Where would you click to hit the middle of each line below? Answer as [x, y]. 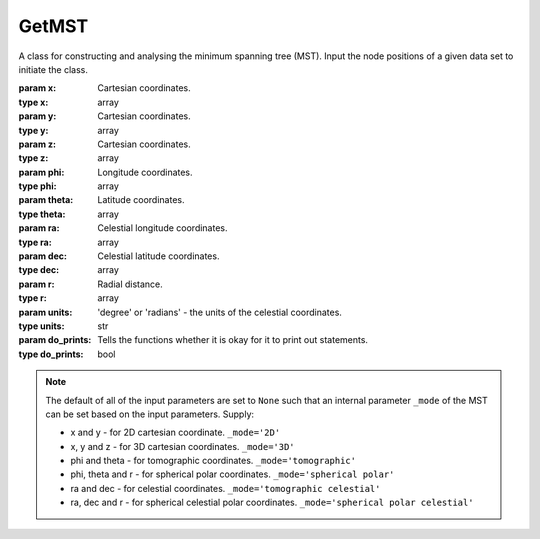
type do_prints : [51, 354]
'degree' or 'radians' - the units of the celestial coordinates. [219, 312]
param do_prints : [55, 340]
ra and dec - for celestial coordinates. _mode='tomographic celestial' [225, 488]
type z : [33, 158]
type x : [33, 102]
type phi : [37, 186]
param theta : [46, 200]
